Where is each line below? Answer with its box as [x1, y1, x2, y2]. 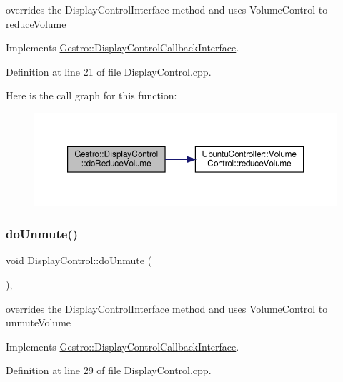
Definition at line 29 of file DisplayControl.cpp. [6, 363, 212, 378]
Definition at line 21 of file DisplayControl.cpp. [6, 64, 212, 79]
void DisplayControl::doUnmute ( [6, 253, 152, 268]
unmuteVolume [6, 315, 71, 330]
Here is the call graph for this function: [6, 88, 177, 103]
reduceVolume [6, 16, 66, 31]
